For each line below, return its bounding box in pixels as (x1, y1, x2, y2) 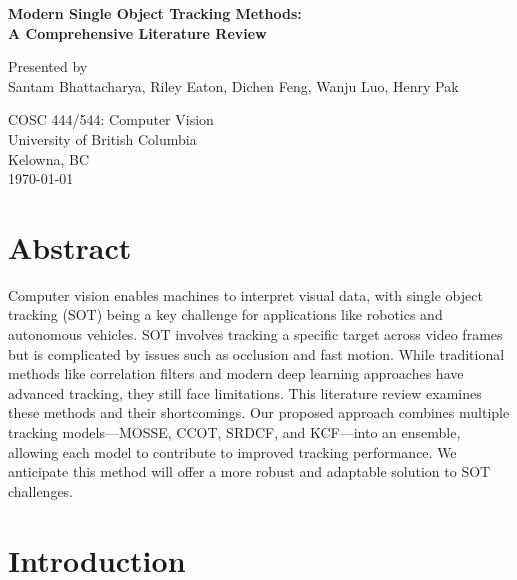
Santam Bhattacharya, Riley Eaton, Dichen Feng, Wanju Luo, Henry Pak (8, 75, 459, 96)
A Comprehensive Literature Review (8, 22, 267, 43)
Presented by (8, 56, 88, 77)
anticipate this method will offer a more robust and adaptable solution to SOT (8, 461, 491, 482)
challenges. (8, 480, 74, 501)
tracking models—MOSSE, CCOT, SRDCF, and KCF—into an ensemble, (8, 422, 461, 443)
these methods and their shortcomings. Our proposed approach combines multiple (8, 402, 510, 423)
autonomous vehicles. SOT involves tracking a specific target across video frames (8, 324, 503, 345)
